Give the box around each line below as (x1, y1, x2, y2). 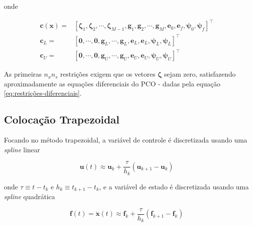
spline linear (4, 144, 40, 154)
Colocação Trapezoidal (4, 112, 120, 127)
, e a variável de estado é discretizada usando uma (99, 181, 249, 191)
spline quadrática (4, 191, 55, 202)
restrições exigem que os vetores (60, 69, 156, 79)
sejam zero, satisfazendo (164, 69, 236, 79)
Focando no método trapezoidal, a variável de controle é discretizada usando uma (4, 135, 248, 145)
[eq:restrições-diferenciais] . (4, 88, 82, 98)
